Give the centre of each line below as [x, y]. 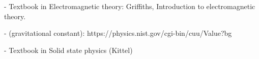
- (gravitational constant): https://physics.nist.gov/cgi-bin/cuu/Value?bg [118, 33]
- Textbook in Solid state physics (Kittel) [68, 50]
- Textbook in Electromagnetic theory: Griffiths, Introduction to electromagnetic [130, 6]
